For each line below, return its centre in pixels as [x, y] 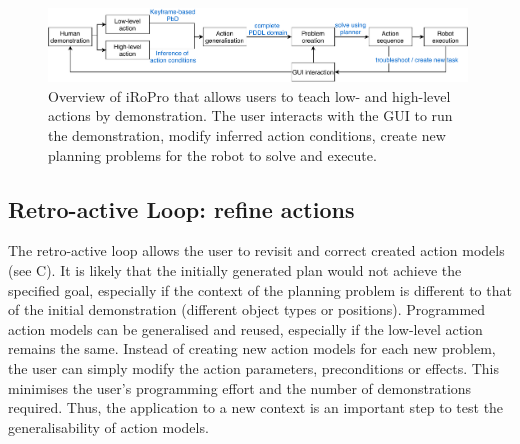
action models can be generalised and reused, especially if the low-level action [245, 328]
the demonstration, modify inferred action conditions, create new [247, 135]
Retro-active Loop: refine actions [181, 208]
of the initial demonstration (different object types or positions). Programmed [247, 309]
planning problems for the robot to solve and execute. [212, 154]
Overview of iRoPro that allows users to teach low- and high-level [249, 95]
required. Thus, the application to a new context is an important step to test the [256, 407]
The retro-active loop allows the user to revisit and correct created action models [256, 250]
